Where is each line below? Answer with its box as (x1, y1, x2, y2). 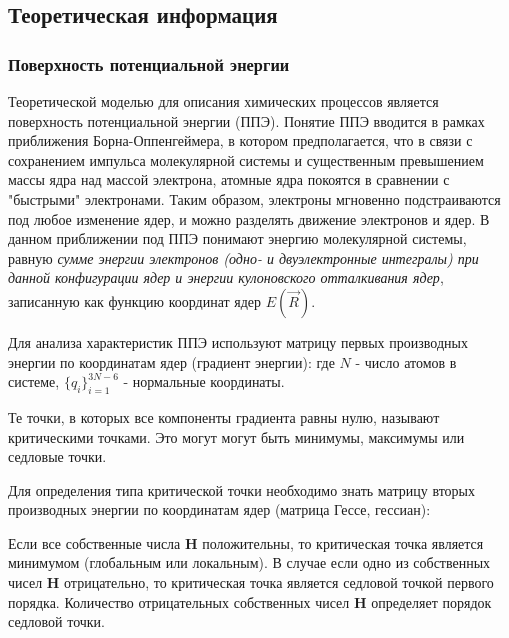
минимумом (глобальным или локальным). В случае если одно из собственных (8, 552, 491, 573)
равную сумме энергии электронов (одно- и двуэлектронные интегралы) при (8, 247, 479, 268)
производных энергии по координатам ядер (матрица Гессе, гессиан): (8, 499, 431, 520)
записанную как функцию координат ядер (8, 290, 262, 311)
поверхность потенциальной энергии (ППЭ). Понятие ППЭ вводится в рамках (8, 110, 485, 131)
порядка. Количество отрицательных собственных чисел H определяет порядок (8, 591, 492, 612)
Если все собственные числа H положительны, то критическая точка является (8, 532, 484, 553)
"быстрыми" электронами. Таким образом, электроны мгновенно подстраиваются (8, 188, 501, 209)
